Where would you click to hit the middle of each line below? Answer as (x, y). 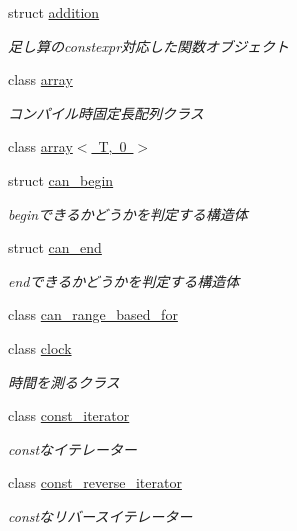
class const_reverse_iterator (95, 482)
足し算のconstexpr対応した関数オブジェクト (149, 45)
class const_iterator (69, 415)
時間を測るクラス (64, 381)
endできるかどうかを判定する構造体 (124, 280)
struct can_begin (61, 179)
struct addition (54, 12)
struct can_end (55, 247)
